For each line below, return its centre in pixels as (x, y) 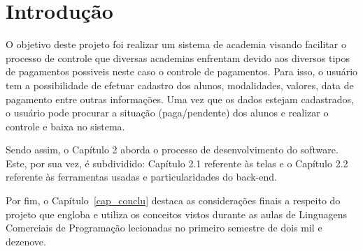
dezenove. (26, 241)
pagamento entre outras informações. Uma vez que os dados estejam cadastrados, (180, 99)
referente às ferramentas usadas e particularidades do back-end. (141, 177)
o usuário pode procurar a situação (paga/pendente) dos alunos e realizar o (167, 113)
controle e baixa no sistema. (65, 126)
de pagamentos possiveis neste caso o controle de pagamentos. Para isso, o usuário (182, 71)
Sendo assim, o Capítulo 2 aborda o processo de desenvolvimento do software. (172, 150)
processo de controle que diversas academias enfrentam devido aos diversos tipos (178, 58)
